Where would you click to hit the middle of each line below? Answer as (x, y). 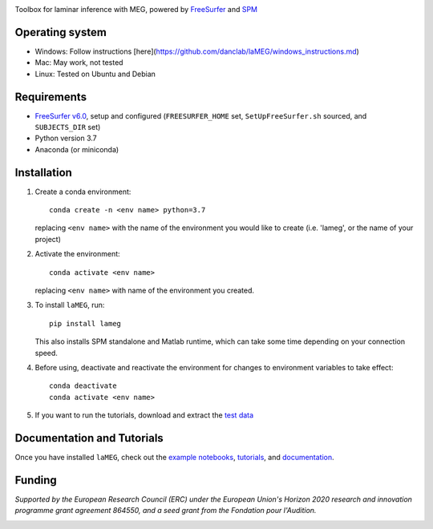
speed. (46, 353)
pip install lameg (85, 323)
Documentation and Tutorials (89, 438)
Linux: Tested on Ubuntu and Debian (95, 74)
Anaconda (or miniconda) (77, 149)
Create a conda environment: (83, 192)
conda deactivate (83, 386)
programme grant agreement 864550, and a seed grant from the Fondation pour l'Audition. (166, 511)
